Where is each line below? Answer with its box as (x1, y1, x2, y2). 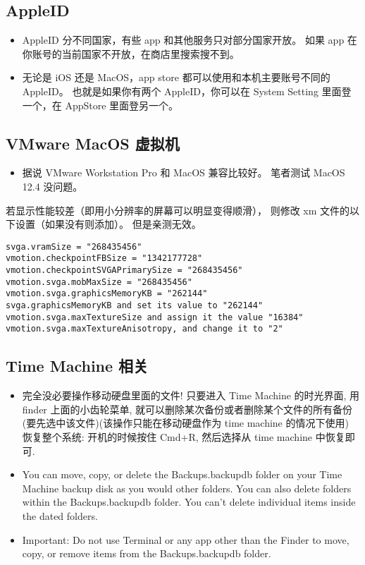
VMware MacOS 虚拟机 (6, 132, 180, 154)
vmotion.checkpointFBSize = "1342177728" (6, 253, 203, 264)
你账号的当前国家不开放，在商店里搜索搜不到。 (22, 46, 240, 61)
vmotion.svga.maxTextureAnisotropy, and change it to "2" (6, 324, 283, 334)
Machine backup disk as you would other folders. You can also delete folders (22, 480, 352, 495)
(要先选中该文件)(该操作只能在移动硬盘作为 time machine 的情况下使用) (22, 415, 349, 430)
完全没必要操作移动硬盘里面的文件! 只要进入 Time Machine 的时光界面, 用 (22, 388, 360, 403)
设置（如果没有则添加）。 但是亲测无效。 (15, 217, 202, 231)
